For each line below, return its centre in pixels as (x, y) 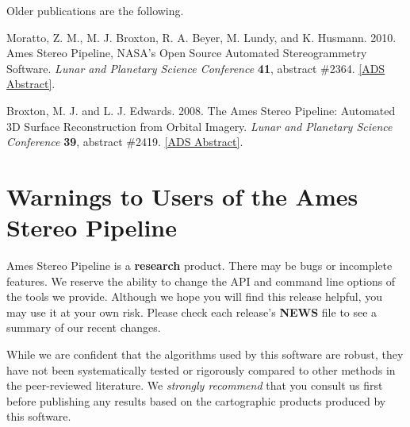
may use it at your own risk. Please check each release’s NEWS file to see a (192, 312)
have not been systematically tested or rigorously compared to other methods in (201, 369)
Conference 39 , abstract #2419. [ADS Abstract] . (125, 142)
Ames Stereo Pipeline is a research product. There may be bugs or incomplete (199, 265)
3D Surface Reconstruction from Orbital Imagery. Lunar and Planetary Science (199, 126)
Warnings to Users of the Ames (182, 196)
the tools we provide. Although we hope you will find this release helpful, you (194, 296)
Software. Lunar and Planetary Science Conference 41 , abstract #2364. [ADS (196, 68)
